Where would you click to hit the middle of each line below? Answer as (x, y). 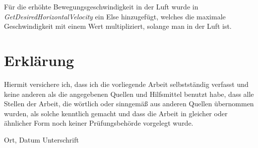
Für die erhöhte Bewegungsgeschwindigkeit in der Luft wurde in (101, 6)
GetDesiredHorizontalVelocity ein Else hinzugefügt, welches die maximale (115, 16)
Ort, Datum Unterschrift (41, 139)
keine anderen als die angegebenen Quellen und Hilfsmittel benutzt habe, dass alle (129, 94)
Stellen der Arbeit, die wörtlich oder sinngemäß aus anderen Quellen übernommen (129, 104)
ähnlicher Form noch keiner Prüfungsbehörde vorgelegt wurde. (99, 123)
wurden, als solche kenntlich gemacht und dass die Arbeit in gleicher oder (116, 113)
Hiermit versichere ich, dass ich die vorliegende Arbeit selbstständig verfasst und (126, 84)
